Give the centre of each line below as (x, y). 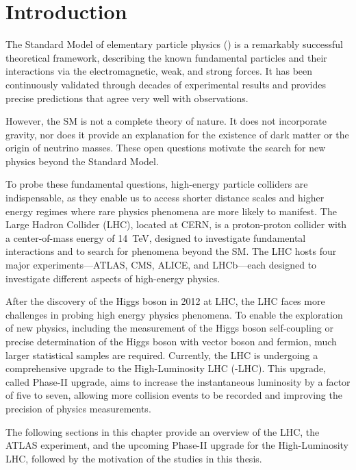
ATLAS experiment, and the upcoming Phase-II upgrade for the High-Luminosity (177, 445)
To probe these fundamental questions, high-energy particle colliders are (157, 184)
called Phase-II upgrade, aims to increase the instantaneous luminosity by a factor (178, 381)
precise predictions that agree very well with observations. (127, 98)
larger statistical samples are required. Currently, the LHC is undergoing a (162, 355)
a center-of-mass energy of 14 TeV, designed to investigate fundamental (156, 237)
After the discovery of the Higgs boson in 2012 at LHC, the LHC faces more (165, 301)
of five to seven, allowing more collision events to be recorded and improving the (174, 395)
